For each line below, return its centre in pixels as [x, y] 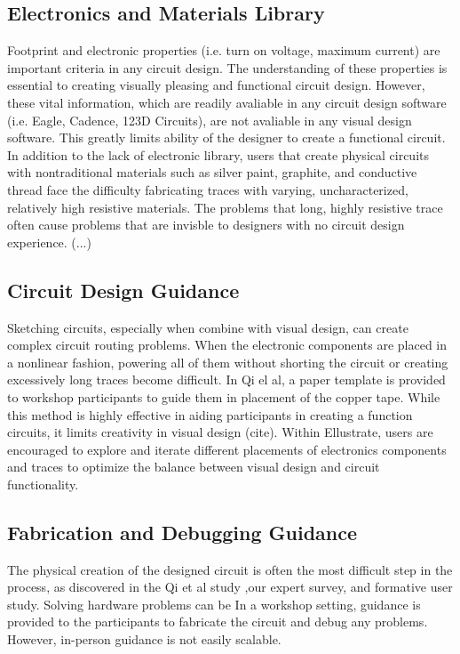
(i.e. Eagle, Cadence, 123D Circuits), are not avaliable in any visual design [210, 120]
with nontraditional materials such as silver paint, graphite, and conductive [212, 172]
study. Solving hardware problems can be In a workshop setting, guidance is [214, 604]
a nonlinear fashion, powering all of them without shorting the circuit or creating [228, 362]
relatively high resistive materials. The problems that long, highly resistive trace [225, 207]
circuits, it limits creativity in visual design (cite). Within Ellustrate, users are [220, 432]
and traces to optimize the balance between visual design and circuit [194, 467]
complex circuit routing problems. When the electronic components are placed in [227, 345]
